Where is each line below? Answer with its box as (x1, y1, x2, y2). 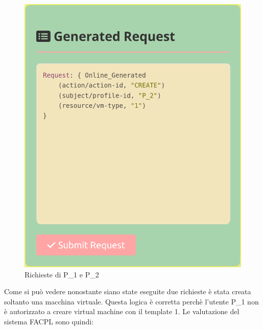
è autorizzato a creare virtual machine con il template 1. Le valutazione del (4, 306, 240, 317)
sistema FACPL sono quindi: (4, 316, 94, 326)
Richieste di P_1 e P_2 (25, 269, 99, 279)
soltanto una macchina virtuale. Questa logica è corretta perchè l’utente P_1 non (4, 296, 259, 307)
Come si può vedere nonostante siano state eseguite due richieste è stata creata (4, 286, 251, 297)
